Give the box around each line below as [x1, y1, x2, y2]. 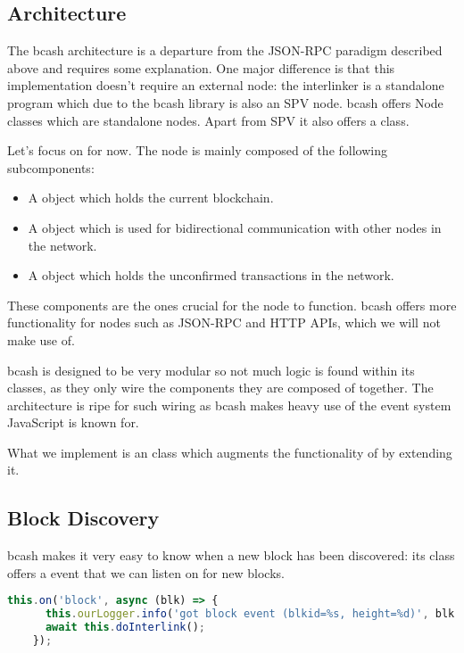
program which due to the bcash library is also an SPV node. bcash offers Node [7, 93, 443, 112]
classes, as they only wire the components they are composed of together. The [7, 378, 434, 397]
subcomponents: [7, 158, 95, 177]
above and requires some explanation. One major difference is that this [7, 58, 395, 77]
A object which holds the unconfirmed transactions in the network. [28, 266, 394, 285]
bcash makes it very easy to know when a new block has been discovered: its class [7, 546, 455, 565]
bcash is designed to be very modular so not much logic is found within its [7, 360, 415, 379]
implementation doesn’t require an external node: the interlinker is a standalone [7, 76, 444, 95]
